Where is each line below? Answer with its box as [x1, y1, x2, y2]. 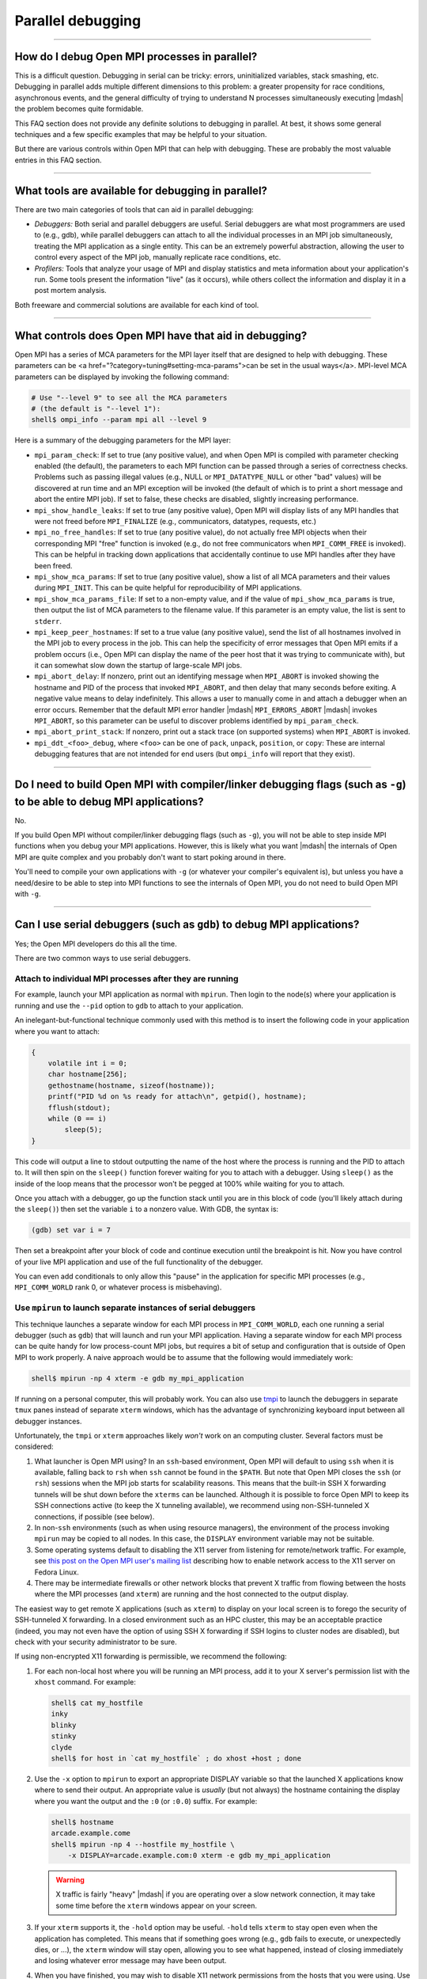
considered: [14, 1442, 54, 1452]
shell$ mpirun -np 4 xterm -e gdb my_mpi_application [31, 1373, 244, 1383]
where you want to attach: [14, 1026, 100, 1036]
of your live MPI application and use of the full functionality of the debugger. [14, 1257, 263, 1267]
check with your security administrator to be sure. [14, 1637, 177, 1647]
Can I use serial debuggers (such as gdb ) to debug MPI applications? [14, 917, 360, 931]
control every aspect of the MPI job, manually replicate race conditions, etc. [34, 253, 282, 262]
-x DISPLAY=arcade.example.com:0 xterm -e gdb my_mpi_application [67, 1851, 331, 1859]
